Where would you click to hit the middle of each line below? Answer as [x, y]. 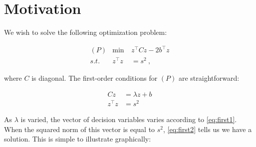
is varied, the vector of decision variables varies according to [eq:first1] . [129, 119]
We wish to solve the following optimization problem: [86, 32]
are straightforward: [209, 78]
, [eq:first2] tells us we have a [208, 129]
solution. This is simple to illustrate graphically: [78, 139]
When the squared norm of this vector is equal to [80, 129]
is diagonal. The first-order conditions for [95, 78]
